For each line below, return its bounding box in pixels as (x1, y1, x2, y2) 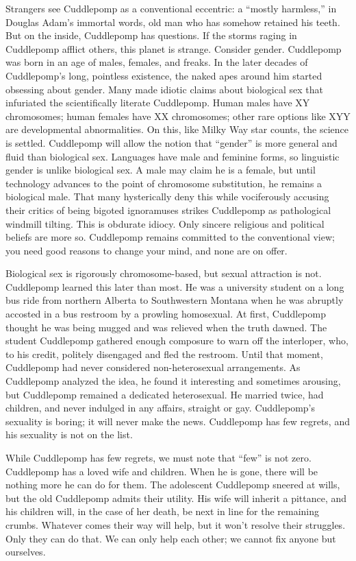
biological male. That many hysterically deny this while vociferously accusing (5, 189, 329, 204)
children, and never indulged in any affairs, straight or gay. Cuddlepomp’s (5, 401, 315, 415)
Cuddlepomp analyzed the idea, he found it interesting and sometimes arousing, (5, 374, 341, 388)
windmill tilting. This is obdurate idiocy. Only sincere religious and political (5, 216, 325, 230)
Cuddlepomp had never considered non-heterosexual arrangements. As (5, 360, 301, 374)
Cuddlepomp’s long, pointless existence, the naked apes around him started (5, 68, 322, 82)
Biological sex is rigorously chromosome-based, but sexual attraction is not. (5, 266, 322, 280)
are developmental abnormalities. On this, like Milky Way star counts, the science (5, 122, 348, 136)
